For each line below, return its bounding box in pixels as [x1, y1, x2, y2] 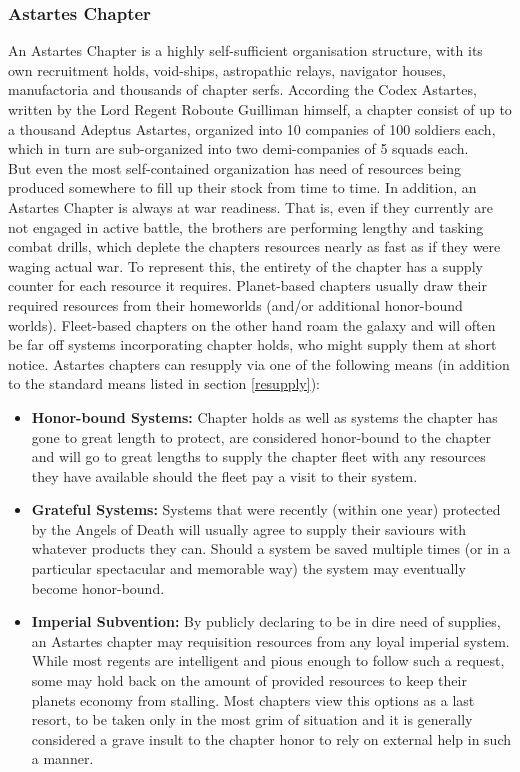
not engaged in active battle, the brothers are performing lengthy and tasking [8, 216, 484, 237]
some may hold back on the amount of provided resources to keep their [31, 670, 467, 691]
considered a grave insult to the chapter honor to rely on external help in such [31, 728, 511, 749]
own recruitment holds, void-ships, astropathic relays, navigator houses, [8, 59, 446, 80]
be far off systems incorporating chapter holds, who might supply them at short [8, 334, 497, 355]
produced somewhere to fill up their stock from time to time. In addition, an [8, 177, 477, 198]
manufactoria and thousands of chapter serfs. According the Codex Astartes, [8, 79, 477, 100]
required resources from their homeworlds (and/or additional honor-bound [8, 294, 463, 315]
